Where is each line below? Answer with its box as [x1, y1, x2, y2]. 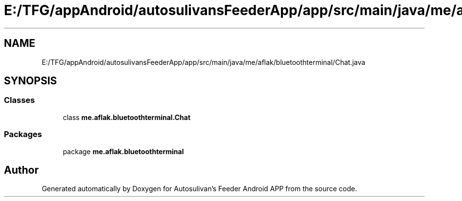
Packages [4, 129, 42, 140]
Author [4, 163, 39, 176]
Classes [4, 95, 35, 105]
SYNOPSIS [4, 75, 57, 87]
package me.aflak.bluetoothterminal [63, 147, 184, 156]
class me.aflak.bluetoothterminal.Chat [63, 113, 191, 121]
